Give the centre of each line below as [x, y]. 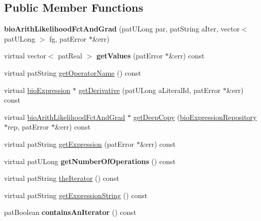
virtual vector [25, 56]
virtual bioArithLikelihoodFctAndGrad [65, 117]
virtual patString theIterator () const [62, 178]
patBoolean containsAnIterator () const [70, 212]
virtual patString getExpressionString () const [76, 195]
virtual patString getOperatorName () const [73, 72]
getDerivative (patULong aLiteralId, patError [150, 90]
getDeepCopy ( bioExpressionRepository [195, 117]
